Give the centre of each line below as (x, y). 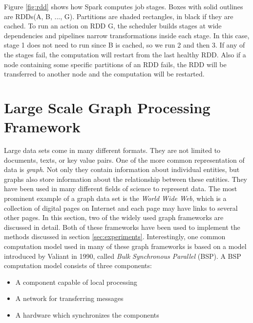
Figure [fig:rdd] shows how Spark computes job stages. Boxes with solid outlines (124, 6)
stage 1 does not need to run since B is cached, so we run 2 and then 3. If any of (125, 45)
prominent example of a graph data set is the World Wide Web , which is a (115, 198)
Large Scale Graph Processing (107, 107)
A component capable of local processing (76, 282)
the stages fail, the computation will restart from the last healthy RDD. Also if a (125, 54)
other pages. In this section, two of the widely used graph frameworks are (114, 217)
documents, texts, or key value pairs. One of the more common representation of (124, 160)
